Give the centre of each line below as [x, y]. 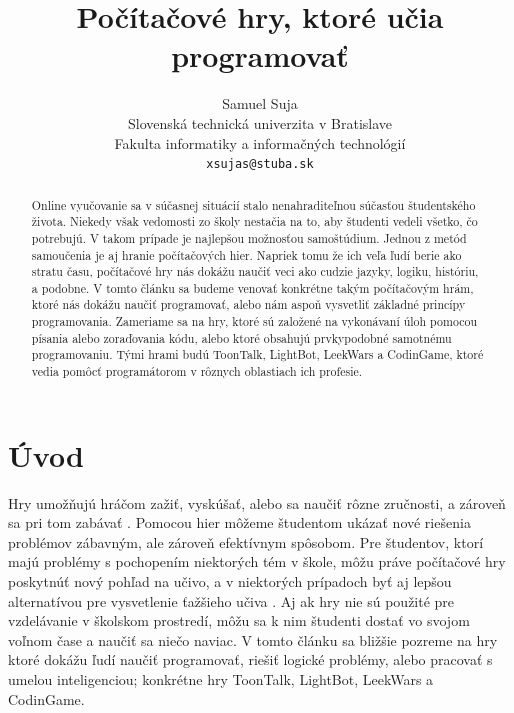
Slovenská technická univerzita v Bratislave [260, 122]
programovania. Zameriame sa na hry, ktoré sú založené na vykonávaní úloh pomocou [254, 321]
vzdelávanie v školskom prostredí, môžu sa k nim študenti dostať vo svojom [239, 620]
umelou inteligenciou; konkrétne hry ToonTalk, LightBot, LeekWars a [221, 679]
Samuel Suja [260, 103]
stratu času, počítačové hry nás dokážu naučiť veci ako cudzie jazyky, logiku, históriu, [255, 271]
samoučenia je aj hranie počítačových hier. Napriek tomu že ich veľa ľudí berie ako [246, 254]
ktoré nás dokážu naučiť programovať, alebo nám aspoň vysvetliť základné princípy [248, 304]
